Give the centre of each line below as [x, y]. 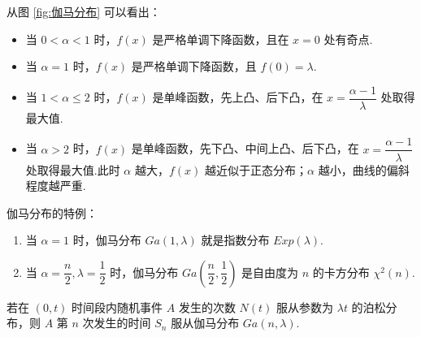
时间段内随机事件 [117, 307]
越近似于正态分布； [256, 169]
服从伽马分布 [205, 323]
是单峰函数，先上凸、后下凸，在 [238, 97]
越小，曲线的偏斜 [364, 169]
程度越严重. [56, 186]
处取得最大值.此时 [73, 169]
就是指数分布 [235, 240]
